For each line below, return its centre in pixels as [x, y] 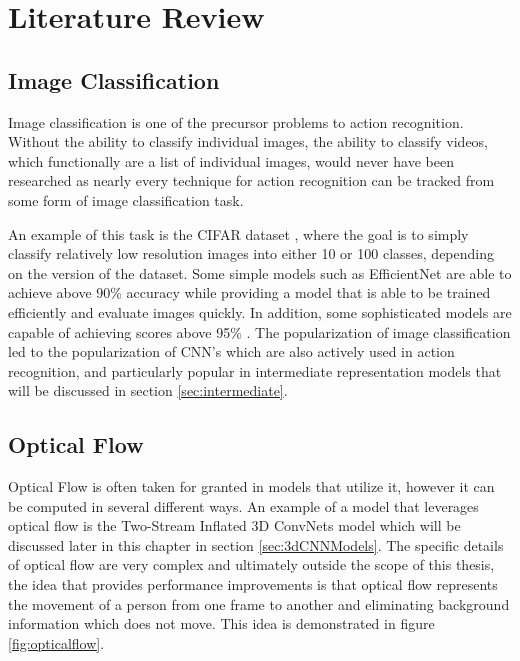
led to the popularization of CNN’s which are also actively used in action [231, 351]
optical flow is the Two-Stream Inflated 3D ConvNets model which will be [234, 525]
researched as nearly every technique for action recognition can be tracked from [251, 180]
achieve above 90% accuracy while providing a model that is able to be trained [249, 292]
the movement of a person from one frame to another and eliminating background [259, 603]
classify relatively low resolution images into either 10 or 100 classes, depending [251, 253]
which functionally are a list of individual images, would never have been [231, 160]
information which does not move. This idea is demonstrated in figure [221, 623]
